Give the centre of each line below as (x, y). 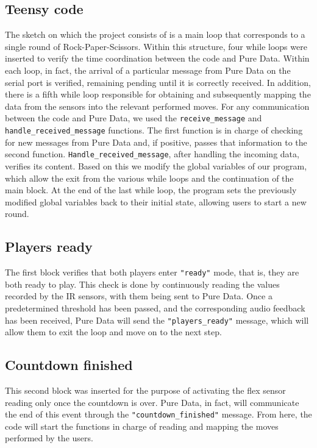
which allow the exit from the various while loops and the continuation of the (149, 178)
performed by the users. (49, 438)
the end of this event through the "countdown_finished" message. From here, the (158, 414)
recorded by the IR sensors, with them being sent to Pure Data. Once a (139, 296)
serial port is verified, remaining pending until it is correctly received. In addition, (158, 82)
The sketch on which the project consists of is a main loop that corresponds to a (155, 34)
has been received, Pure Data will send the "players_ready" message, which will (157, 320)
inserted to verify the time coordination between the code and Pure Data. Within (157, 58)
